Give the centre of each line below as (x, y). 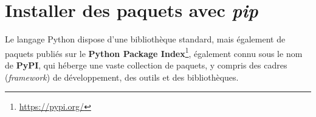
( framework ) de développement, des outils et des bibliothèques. (122, 77)
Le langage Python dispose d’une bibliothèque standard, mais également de (145, 39)
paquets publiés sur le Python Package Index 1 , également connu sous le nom (154, 52)
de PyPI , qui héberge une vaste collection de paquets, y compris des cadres (146, 65)
